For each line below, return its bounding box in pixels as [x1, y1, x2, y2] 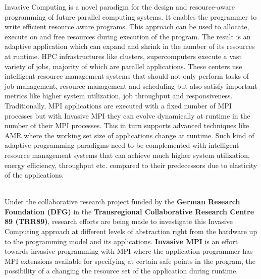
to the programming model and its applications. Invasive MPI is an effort [5, 236, 238, 246]
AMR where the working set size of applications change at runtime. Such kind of [5, 130, 254, 140]
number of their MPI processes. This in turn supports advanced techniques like [5, 120, 249, 131]
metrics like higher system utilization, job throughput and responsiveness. [5, 90, 233, 101]
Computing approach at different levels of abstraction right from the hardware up [5, 226, 257, 237]
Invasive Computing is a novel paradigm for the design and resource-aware [5, 2, 235, 12]
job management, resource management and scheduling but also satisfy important [5, 80, 257, 91]
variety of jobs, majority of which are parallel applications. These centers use [5, 61, 242, 71]
